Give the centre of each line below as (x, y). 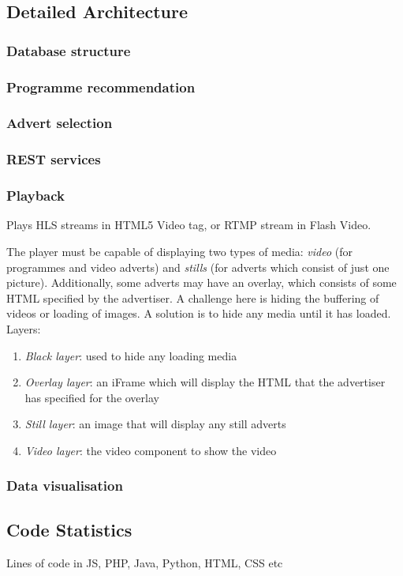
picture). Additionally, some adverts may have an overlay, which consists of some (201, 282)
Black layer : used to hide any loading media (131, 355)
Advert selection (60, 123)
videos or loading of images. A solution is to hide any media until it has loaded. (199, 313)
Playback (35, 196)
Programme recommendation (101, 87)
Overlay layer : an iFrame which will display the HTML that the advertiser (205, 382)
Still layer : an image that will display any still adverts (155, 424)
